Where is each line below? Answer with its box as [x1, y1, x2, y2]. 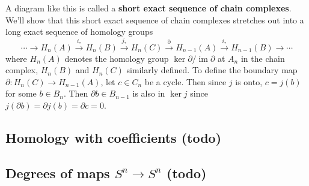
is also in [132, 87, 165, 100]
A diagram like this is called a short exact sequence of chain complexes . [5, 2, 292, 14]
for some [5, 87, 37, 100]
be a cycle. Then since [144, 75, 227, 88]
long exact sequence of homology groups [5, 25, 153, 38]
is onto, [235, 75, 263, 88]
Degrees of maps [5, 163, 110, 182]
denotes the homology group [64, 52, 169, 64]
